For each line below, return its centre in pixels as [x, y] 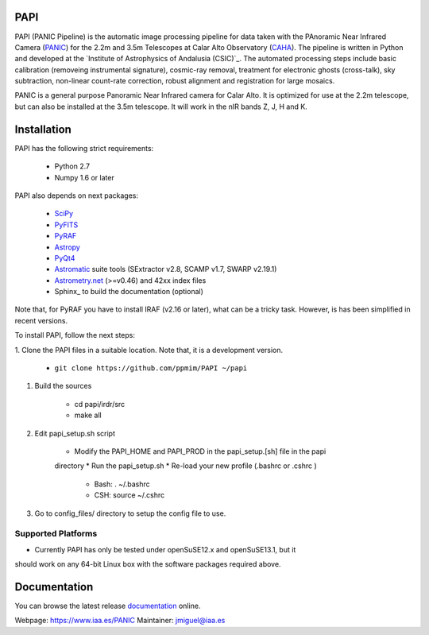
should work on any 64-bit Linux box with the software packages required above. [148, 564]
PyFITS [66, 225]
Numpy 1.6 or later [84, 177]
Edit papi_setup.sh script [75, 433]
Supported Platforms [56, 534]
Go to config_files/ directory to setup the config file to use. [130, 513]
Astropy [68, 247]
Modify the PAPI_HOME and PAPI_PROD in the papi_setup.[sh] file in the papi [200, 451]
